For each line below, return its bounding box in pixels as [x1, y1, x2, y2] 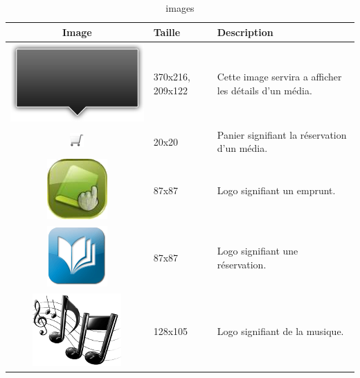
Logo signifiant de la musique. [217, 323, 344, 338]
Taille [153, 24, 181, 39]
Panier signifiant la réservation [217, 127, 347, 141]
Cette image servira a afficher [217, 69, 342, 84]
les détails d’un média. [217, 83, 312, 97]
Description [217, 24, 273, 39]
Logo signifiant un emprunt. [217, 183, 336, 198]
